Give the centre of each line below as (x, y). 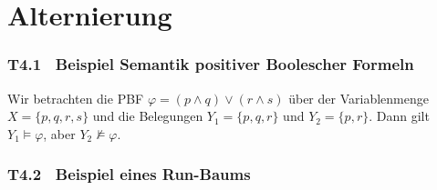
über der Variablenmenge (359, 98)
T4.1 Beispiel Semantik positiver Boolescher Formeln (211, 64)
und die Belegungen (148, 116)
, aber (59, 133)
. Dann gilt (399, 116)
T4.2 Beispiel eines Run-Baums (129, 174)
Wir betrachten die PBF (76, 98)
